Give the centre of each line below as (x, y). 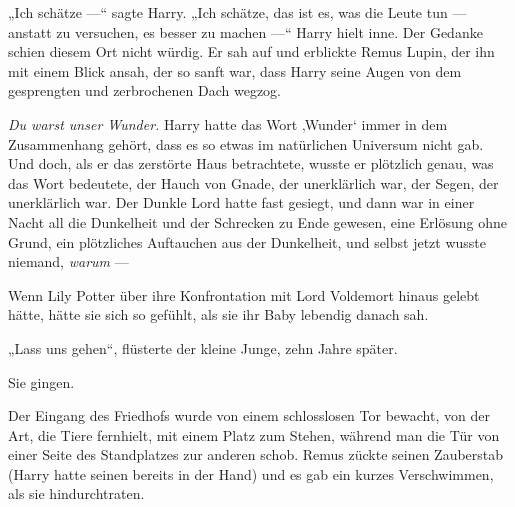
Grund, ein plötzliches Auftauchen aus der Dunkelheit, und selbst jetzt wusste (247, 241)
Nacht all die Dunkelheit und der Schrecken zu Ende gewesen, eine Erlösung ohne (258, 221)
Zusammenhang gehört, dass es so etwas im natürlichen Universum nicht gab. (246, 143)
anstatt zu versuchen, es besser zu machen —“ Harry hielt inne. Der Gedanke (245, 31)
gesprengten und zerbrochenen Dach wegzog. (144, 90)
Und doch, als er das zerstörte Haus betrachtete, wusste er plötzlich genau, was (251, 163)
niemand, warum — (68, 261)
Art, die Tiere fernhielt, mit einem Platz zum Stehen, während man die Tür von (254, 434)
